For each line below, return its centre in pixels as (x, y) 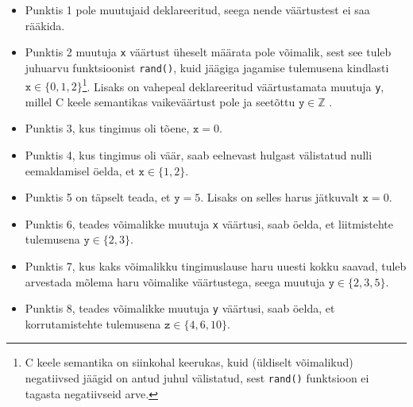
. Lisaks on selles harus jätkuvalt (280, 197)
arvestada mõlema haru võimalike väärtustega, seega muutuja (175, 281)
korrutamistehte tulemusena (93, 323)
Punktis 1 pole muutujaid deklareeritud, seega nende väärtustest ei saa (197, 10)
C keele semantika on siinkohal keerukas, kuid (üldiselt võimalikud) (189, 362)
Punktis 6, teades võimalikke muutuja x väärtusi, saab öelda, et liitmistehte (209, 223)
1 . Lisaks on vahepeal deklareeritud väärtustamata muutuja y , (233, 85)
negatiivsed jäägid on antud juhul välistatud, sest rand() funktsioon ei (197, 378)
